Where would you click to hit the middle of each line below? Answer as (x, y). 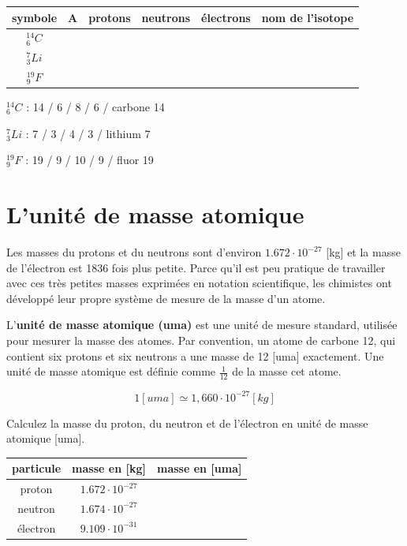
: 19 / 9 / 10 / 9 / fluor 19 (90, 160)
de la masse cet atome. (287, 371)
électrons (226, 17)
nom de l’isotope (308, 17)
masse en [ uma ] (199, 468)
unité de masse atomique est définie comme (111, 371)
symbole (35, 17)
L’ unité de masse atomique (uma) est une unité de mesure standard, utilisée (202, 325)
